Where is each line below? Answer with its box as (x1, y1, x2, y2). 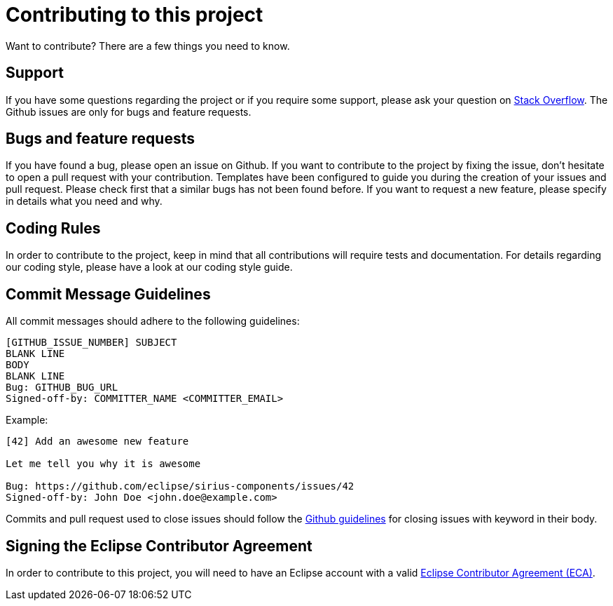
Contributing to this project (6, 3, 263, 27)
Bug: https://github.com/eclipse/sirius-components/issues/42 (6, 480, 354, 492)
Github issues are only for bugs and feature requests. (6, 105, 252, 118)
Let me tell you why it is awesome (6, 458, 201, 470)
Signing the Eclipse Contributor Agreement (6, 537, 312, 555)
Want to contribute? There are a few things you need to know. (6, 39, 290, 52)
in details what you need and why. (6, 195, 163, 208)
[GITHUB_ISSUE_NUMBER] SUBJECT (6, 337, 177, 349)
